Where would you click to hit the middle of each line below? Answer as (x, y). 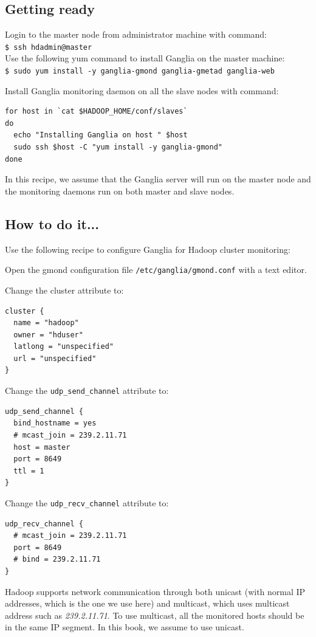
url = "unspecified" (55, 358)
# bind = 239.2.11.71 (57, 560)
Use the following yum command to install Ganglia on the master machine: (145, 58)
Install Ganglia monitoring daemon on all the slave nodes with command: (142, 90)
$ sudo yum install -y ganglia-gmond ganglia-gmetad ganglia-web (140, 71)
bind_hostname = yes (55, 423)
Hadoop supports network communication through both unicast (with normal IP (155, 591)
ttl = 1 (29, 471)
